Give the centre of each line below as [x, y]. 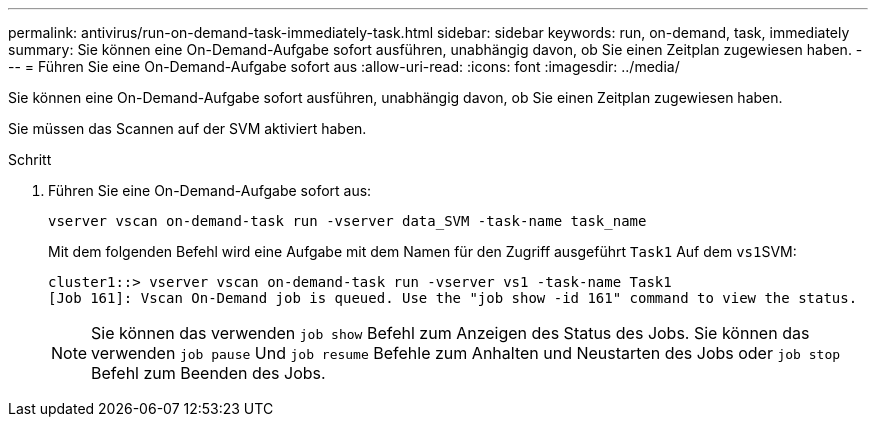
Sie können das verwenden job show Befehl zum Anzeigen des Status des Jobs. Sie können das [450, 333]
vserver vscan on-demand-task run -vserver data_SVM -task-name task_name [347, 221]
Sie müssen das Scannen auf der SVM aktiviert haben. [187, 128]
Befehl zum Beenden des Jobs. [208, 373]
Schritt [30, 159]
